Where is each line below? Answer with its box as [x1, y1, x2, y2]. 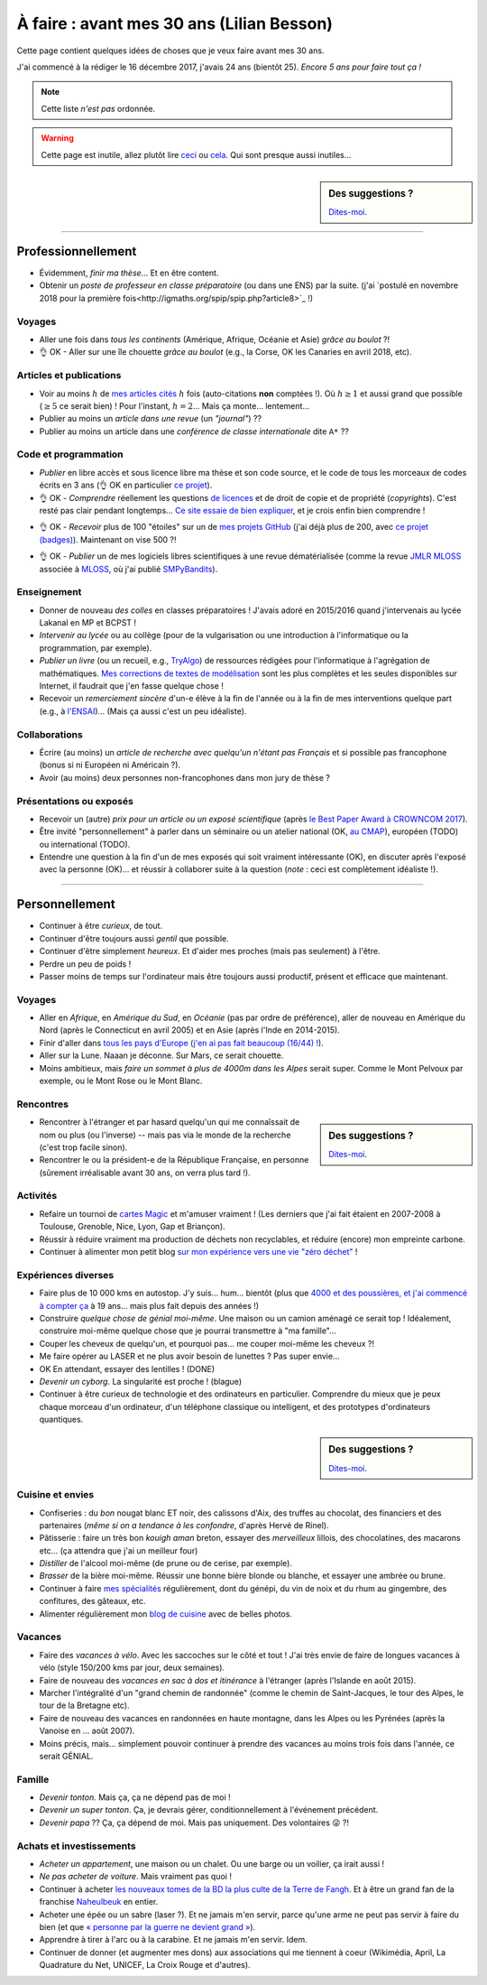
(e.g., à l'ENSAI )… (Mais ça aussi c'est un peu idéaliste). [39, 705, 247, 717]
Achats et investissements [16, 1840, 136, 1852]
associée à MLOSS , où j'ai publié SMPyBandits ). [39, 563, 218, 574]
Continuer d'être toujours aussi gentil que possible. [39, 932, 229, 943]
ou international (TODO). [39, 839, 131, 849]
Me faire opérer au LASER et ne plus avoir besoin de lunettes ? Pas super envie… [39, 1350, 340, 1362]
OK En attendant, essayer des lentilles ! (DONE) [39, 1363, 216, 1374]
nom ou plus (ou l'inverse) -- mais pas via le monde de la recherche [39, 1129, 291, 1140]
